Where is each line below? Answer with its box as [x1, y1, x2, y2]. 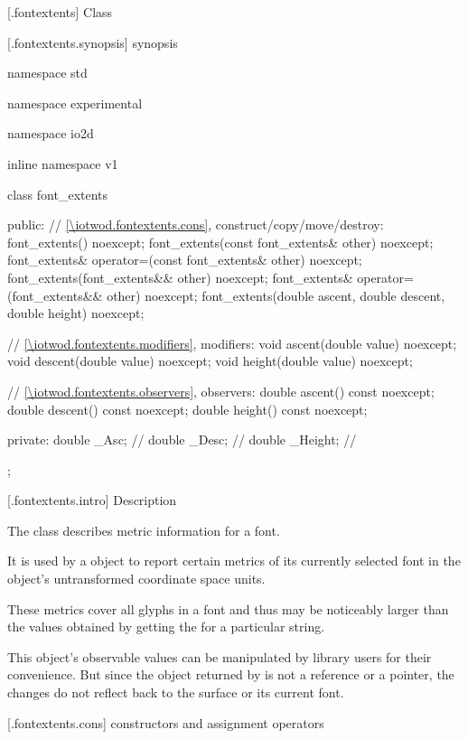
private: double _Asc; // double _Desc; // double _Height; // [7, 430, 357, 449]
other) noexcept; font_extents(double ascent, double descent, [107, 285, 445, 304]
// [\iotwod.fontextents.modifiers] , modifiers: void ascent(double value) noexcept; [7, 333, 457, 352]
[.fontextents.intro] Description [7, 491, 177, 510]
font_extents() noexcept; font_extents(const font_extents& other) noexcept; [7, 232, 434, 251]
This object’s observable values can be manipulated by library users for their [7, 647, 432, 666]
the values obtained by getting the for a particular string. [7, 617, 325, 636]
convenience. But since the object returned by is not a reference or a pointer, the [7, 665, 454, 684]
